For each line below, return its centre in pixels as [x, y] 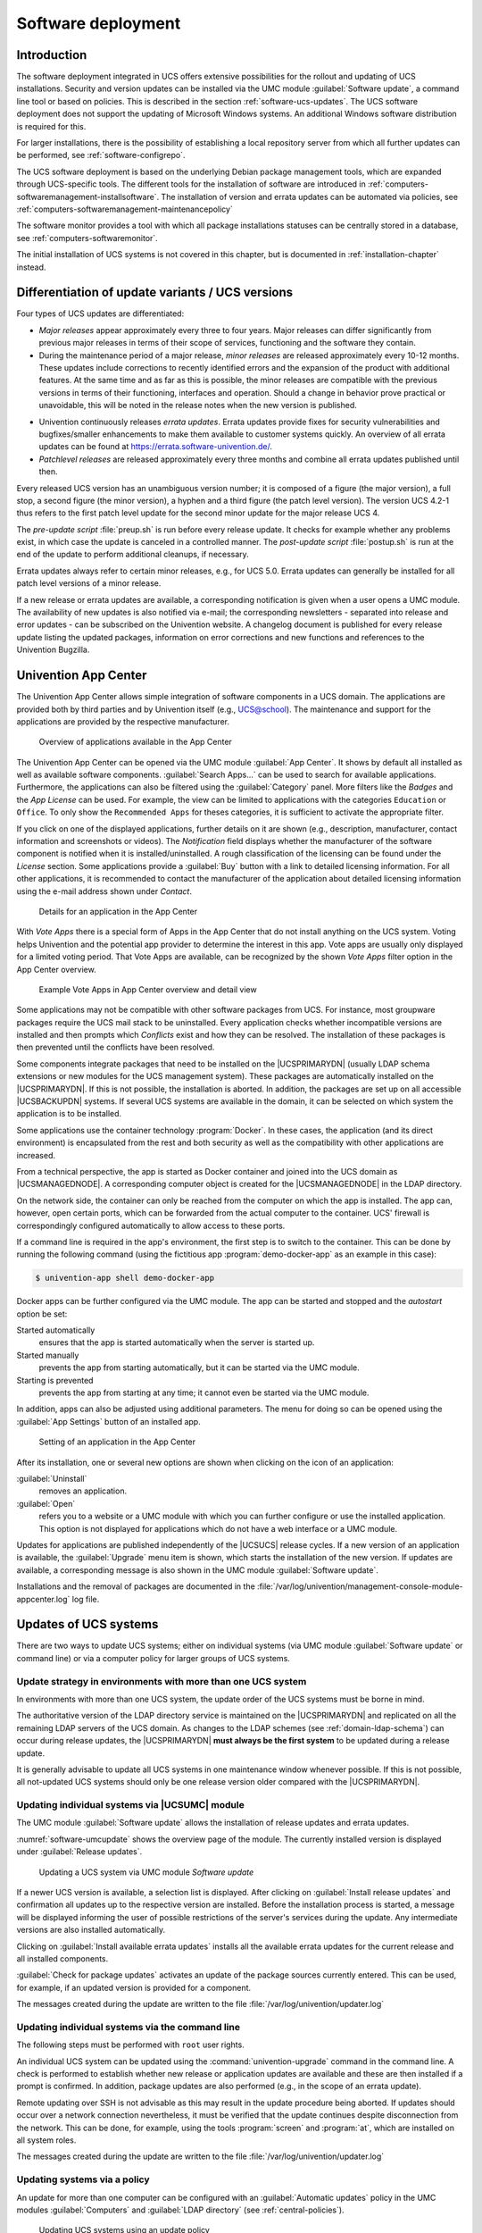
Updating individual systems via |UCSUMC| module [130, 1805]
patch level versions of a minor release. [89, 583]
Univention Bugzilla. [53, 650]
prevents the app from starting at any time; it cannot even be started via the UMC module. [204, 1392]
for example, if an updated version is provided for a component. [134, 1987]
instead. [31, 267]
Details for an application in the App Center [118, 911]
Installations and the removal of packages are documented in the [136, 1586]
